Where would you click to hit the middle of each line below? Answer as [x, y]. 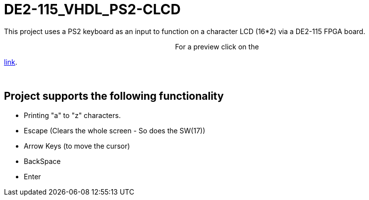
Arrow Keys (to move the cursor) [77, 146]
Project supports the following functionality [114, 96]
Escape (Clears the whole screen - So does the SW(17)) [115, 130]
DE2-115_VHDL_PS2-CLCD [92, 9]
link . [11, 62]
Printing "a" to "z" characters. [72, 115]
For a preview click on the [217, 46]
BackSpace [42, 161]
